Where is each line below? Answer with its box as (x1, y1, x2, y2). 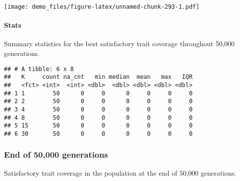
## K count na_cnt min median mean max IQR (4, 73, 193, 81)
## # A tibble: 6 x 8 (4, 65, 74, 72)
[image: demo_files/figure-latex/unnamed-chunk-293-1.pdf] (4, 3, 200, 10)
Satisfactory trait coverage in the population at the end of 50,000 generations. (4, 167, 237, 178)
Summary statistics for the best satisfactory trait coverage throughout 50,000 (4, 38, 235, 49)
